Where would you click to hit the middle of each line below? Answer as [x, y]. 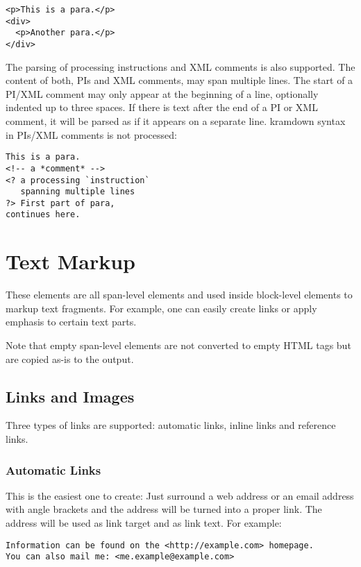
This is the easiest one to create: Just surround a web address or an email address [180, 495]
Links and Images [70, 396]
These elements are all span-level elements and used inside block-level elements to [179, 295]
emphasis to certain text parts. [71, 322]
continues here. [43, 215]
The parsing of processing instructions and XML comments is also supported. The [180, 66]
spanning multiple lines [78, 192]
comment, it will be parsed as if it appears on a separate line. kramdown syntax [176, 121]
